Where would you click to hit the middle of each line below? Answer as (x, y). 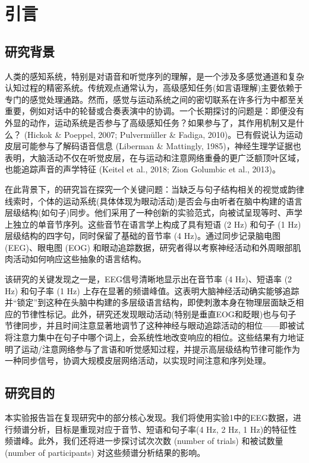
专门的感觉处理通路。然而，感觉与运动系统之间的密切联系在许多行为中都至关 (154, 99)
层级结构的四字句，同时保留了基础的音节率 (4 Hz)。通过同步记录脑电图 (143, 236)
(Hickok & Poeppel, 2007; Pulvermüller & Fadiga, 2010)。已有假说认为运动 (163, 134)
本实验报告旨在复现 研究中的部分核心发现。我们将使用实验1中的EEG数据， (149, 418)
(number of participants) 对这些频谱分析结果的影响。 (105, 452)
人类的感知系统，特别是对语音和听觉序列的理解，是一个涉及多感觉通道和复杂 (154, 76)
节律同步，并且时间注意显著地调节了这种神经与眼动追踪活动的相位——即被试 (154, 325)
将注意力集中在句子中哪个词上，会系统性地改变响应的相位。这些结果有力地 (150, 337)
